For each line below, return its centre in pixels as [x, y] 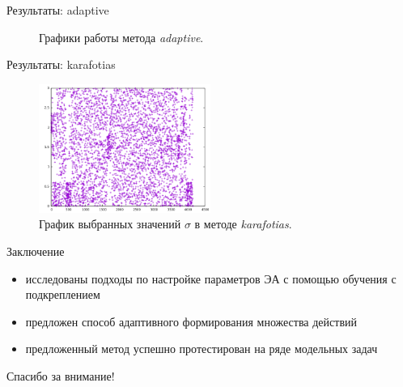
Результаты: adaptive [58, 10]
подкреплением [63, 294]
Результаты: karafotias [61, 64]
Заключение [36, 251]
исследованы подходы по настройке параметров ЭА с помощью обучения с [211, 278]
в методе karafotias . [243, 224]
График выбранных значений [110, 224]
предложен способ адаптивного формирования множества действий [191, 321]
